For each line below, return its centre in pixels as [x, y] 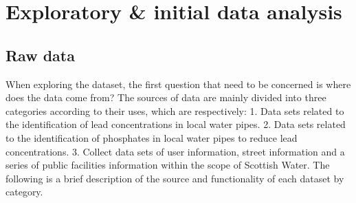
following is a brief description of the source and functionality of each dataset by [175, 178]
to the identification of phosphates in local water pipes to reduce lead [152, 137]
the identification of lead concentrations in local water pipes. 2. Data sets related [176, 124]
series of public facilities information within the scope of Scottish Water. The [168, 165]
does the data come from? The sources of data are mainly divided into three [166, 97]
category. [24, 192]
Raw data [40, 55]
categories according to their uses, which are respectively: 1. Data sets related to [175, 110]
